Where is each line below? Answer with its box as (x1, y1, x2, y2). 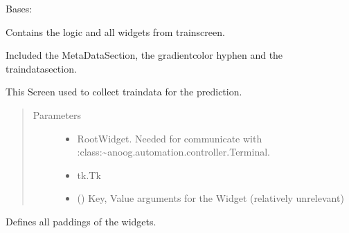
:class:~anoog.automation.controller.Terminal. (77, 145, 270, 159)
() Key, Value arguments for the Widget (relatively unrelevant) (77, 191, 344, 205)
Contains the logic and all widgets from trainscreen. (6, 24, 225, 39)
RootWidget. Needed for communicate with (77, 131, 262, 145)
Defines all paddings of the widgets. (6, 214, 156, 228)
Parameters (33, 107, 81, 122)
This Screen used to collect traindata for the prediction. (6, 84, 242, 99)
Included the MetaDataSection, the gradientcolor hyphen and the (6, 48, 283, 62)
